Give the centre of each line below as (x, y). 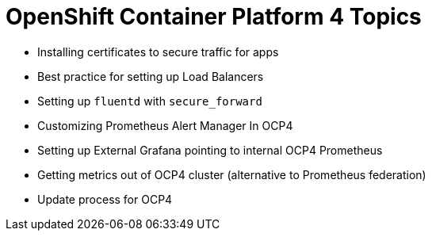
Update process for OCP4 (105, 199)
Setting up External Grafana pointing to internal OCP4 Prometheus (210, 150)
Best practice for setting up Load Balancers (151, 76)
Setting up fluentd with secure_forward (150, 101)
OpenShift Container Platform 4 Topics (214, 17)
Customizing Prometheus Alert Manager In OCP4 (165, 125)
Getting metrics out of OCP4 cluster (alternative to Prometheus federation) (232, 174)
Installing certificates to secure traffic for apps (158, 52)
